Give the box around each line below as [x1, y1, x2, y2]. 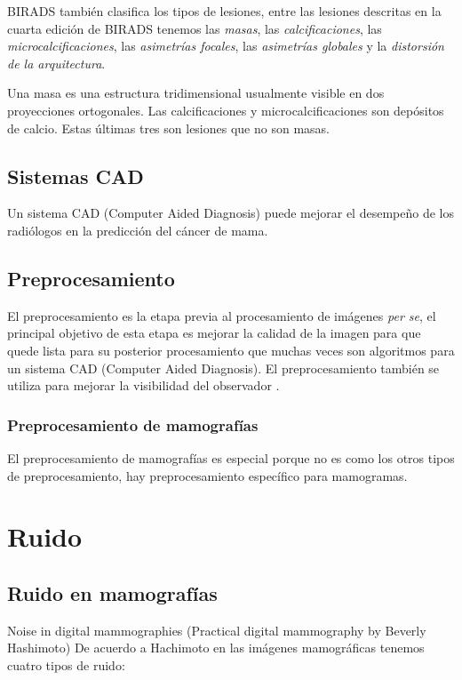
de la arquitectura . [7, 53, 106, 72]
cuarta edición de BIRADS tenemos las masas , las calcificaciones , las [7, 19, 382, 37]
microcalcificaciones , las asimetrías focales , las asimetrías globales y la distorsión [7, 36, 444, 55]
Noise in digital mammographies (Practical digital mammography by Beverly [7, 620, 426, 639]
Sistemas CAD [7, 162, 144, 189]
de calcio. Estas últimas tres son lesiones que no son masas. [7, 118, 330, 137]
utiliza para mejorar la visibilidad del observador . [7, 376, 280, 395]
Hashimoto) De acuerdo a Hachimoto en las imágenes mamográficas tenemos [7, 638, 425, 657]
